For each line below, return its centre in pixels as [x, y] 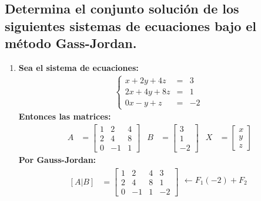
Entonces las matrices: [65, 116]
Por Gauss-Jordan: [57, 159]
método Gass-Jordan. [71, 43]
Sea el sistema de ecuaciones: [78, 67]
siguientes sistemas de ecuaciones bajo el [131, 25]
